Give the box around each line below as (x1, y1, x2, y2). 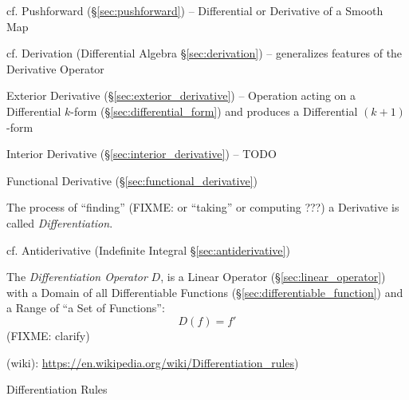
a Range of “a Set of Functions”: (6, 299, 165, 316)
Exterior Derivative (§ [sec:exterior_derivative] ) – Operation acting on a (6, 87, 356, 104)
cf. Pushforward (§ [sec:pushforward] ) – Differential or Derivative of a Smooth (6, 2, 383, 18)
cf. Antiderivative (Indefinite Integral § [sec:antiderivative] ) (6, 241, 290, 258)
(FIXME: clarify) (6, 327, 90, 343)
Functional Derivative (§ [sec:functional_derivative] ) (6, 172, 258, 188)
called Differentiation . (6, 214, 113, 231)
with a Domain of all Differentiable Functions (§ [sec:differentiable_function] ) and (6, 283, 403, 300)
